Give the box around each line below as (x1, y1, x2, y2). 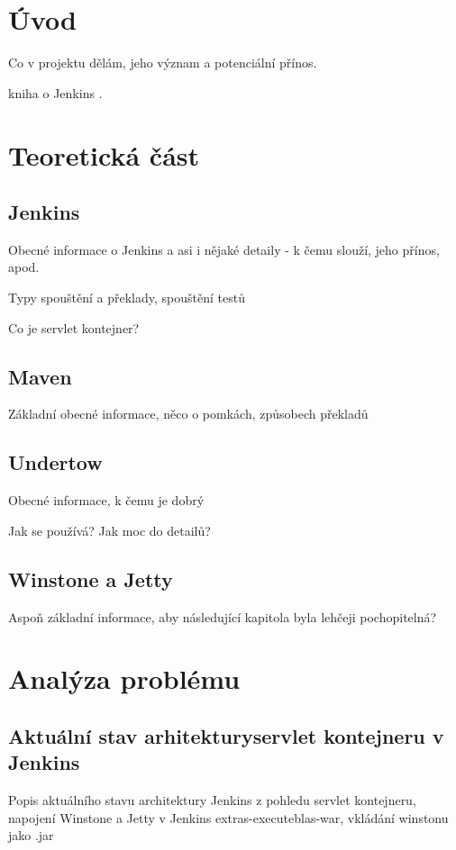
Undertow (8, 448, 103, 476)
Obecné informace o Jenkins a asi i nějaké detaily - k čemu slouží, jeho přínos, (8, 240, 440, 258)
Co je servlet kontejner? (8, 318, 140, 337)
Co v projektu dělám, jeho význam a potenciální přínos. (8, 53, 317, 72)
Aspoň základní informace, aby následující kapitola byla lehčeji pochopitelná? (8, 607, 437, 626)
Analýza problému (8, 660, 241, 697)
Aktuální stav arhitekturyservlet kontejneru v (8, 722, 444, 750)
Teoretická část (8, 136, 200, 173)
